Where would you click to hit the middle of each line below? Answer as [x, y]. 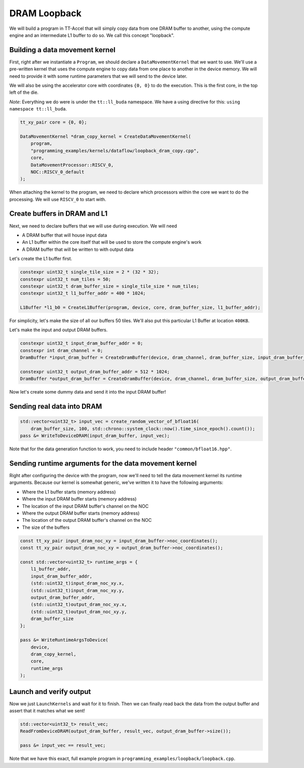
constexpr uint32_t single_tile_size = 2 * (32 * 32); [89, 272]
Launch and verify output [50, 692]
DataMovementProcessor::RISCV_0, [72, 165]
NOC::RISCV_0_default [58, 172]
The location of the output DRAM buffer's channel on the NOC [87, 520]
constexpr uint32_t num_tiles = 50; [66, 279]
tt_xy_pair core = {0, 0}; [53, 122]
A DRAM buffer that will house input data [65, 235]
